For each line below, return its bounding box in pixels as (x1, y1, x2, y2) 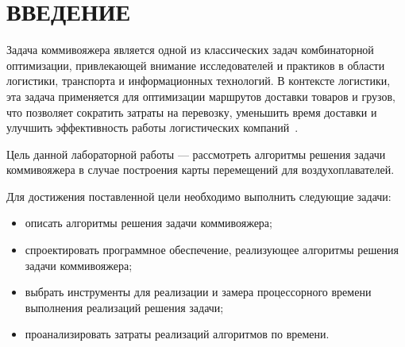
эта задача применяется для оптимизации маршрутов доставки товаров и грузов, (6, 87, 396, 104)
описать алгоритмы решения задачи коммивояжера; (25, 214, 272, 231)
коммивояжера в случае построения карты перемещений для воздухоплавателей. (6, 161, 395, 178)
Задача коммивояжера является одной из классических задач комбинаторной (6, 41, 374, 58)
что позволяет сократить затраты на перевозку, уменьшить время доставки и (6, 103, 377, 120)
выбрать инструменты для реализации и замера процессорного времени (25, 283, 372, 300)
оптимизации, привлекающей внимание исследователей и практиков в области (6, 56, 385, 73)
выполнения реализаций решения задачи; (25, 299, 224, 315)
